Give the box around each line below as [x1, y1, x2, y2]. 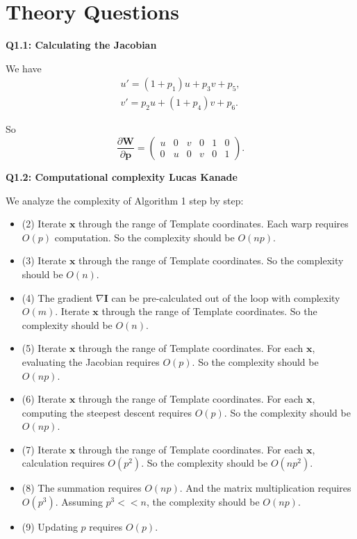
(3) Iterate [22, 253, 67, 268]
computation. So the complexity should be [54, 230, 235, 244]
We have [6, 61, 42, 75]
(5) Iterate [22, 341, 67, 355]
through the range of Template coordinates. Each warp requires [78, 216, 349, 231]
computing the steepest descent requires [22, 405, 192, 419]
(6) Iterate [22, 392, 67, 406]
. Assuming [55, 494, 103, 509]
